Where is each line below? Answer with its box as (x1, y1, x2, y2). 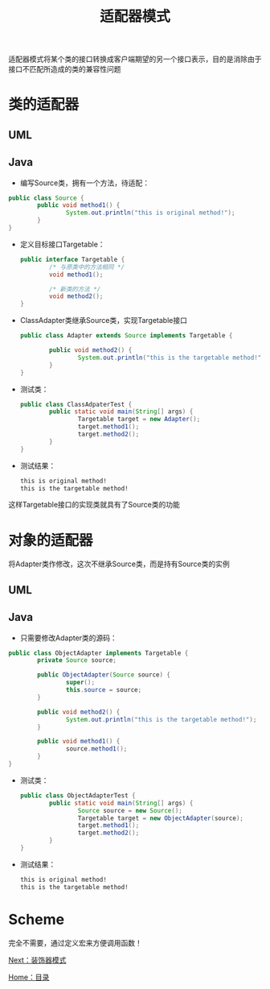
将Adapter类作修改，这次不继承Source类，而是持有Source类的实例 (8, 559, 231, 569)
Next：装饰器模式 (8, 955, 67, 965)
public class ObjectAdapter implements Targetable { (8, 649, 189, 657)
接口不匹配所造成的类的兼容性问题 (8, 64, 121, 74)
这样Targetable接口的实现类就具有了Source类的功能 (8, 500, 181, 510)
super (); (65, 678, 95, 687)
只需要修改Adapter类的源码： (19, 633, 118, 643)
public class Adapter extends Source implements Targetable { (19, 332, 233, 340)
